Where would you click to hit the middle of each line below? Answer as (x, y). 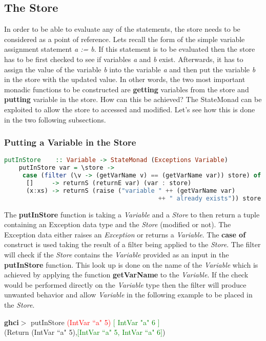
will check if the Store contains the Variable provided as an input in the (117, 254)
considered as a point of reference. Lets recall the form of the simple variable (125, 39)
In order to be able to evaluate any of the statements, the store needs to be (122, 29)
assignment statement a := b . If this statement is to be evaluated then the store (130, 49)
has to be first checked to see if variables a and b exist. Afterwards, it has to (124, 59)
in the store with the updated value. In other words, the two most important (125, 79)
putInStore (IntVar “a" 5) (71, 322)
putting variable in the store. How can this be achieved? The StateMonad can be (133, 99)
